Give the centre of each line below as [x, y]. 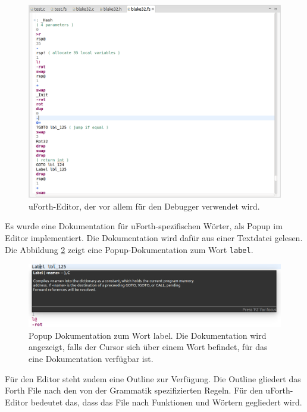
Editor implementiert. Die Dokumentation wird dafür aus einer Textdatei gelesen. [154, 237]
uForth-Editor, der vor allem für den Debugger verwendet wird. [144, 206]
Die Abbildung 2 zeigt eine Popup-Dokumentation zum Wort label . [129, 249]
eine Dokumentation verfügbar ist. [91, 359]
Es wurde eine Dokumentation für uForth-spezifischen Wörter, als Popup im [144, 226]
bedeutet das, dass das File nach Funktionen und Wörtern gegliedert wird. [166, 402]
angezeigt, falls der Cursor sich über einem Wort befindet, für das [148, 347]
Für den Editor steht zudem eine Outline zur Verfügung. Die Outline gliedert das [153, 378]
